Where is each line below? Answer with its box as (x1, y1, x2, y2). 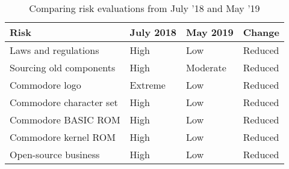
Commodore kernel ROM (10, 130, 116, 144)
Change (243, 25, 279, 39)
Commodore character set (10, 95, 118, 109)
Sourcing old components (10, 61, 116, 74)
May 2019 (186, 25, 234, 39)
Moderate (186, 61, 226, 74)
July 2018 (129, 25, 177, 39)
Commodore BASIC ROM (10, 113, 120, 126)
